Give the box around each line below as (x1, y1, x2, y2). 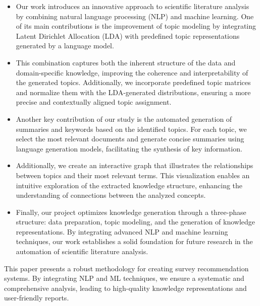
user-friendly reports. (4, 292, 69, 303)
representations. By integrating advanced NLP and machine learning (16, 226, 228, 237)
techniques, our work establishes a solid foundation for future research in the (16, 236, 253, 247)
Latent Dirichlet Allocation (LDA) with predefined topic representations (16, 30, 240, 41)
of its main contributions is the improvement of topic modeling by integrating (16, 21, 256, 31)
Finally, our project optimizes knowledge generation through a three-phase (16, 206, 246, 217)
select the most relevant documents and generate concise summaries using (16, 133, 244, 144)
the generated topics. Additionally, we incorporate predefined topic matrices (16, 77, 251, 88)
